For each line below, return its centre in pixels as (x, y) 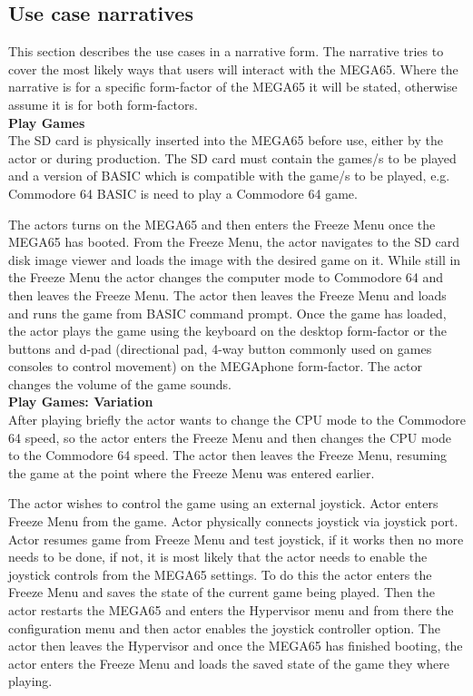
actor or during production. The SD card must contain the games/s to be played (232, 157)
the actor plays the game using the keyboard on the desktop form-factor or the (228, 331)
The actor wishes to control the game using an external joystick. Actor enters (223, 503)
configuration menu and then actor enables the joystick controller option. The (224, 627)
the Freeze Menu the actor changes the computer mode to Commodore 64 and (226, 277)
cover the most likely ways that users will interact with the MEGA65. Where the (233, 69)
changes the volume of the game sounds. (120, 383)
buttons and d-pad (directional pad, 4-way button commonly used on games (220, 348)
